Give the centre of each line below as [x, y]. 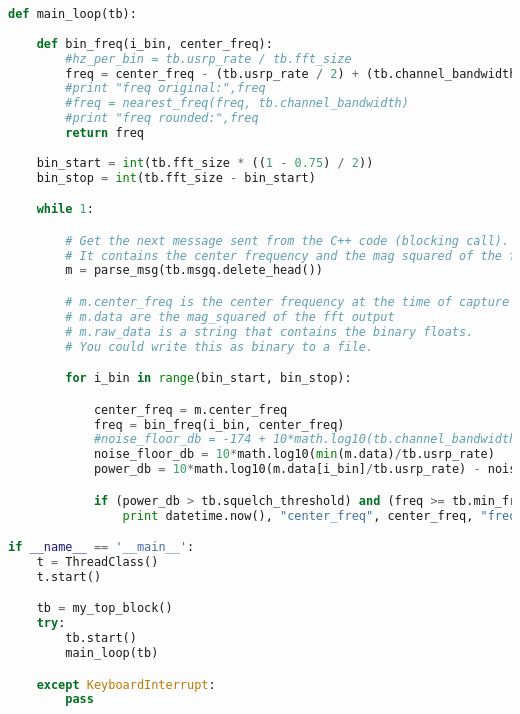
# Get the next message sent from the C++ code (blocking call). [287, 240]
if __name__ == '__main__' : [101, 547]
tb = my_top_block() [104, 608]
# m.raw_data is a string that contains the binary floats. [269, 331]
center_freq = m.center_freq [190, 409]
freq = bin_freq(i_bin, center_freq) [219, 424]
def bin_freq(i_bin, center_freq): [154, 43]
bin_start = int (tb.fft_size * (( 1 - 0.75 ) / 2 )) [205, 162]
